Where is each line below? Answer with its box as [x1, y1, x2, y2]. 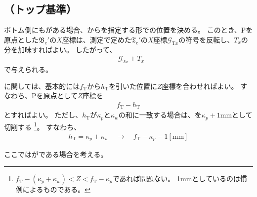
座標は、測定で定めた [62, 34, 131, 44]
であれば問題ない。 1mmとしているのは [112, 173, 240, 184]
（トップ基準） [4, 1, 77, 17]
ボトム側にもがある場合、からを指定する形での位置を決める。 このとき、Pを [4, 25, 253, 35]
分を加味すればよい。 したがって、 [4, 44, 117, 54]
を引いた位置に [108, 80, 157, 91]
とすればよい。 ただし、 [4, 110, 83, 120]
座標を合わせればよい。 [162, 80, 238, 91]
